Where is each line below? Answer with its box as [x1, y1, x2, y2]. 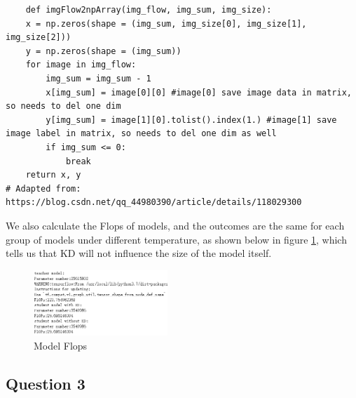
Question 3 [6, 372, 85, 394]
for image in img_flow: [25, 60, 137, 70]
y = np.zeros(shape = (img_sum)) [25, 46, 182, 56]
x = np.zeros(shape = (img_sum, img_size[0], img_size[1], [25, 18, 307, 29]
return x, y [25, 170, 81, 180]
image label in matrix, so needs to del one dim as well [6, 128, 277, 139]
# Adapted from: [6, 183, 81, 194]
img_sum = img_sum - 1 [46, 73, 151, 84]
